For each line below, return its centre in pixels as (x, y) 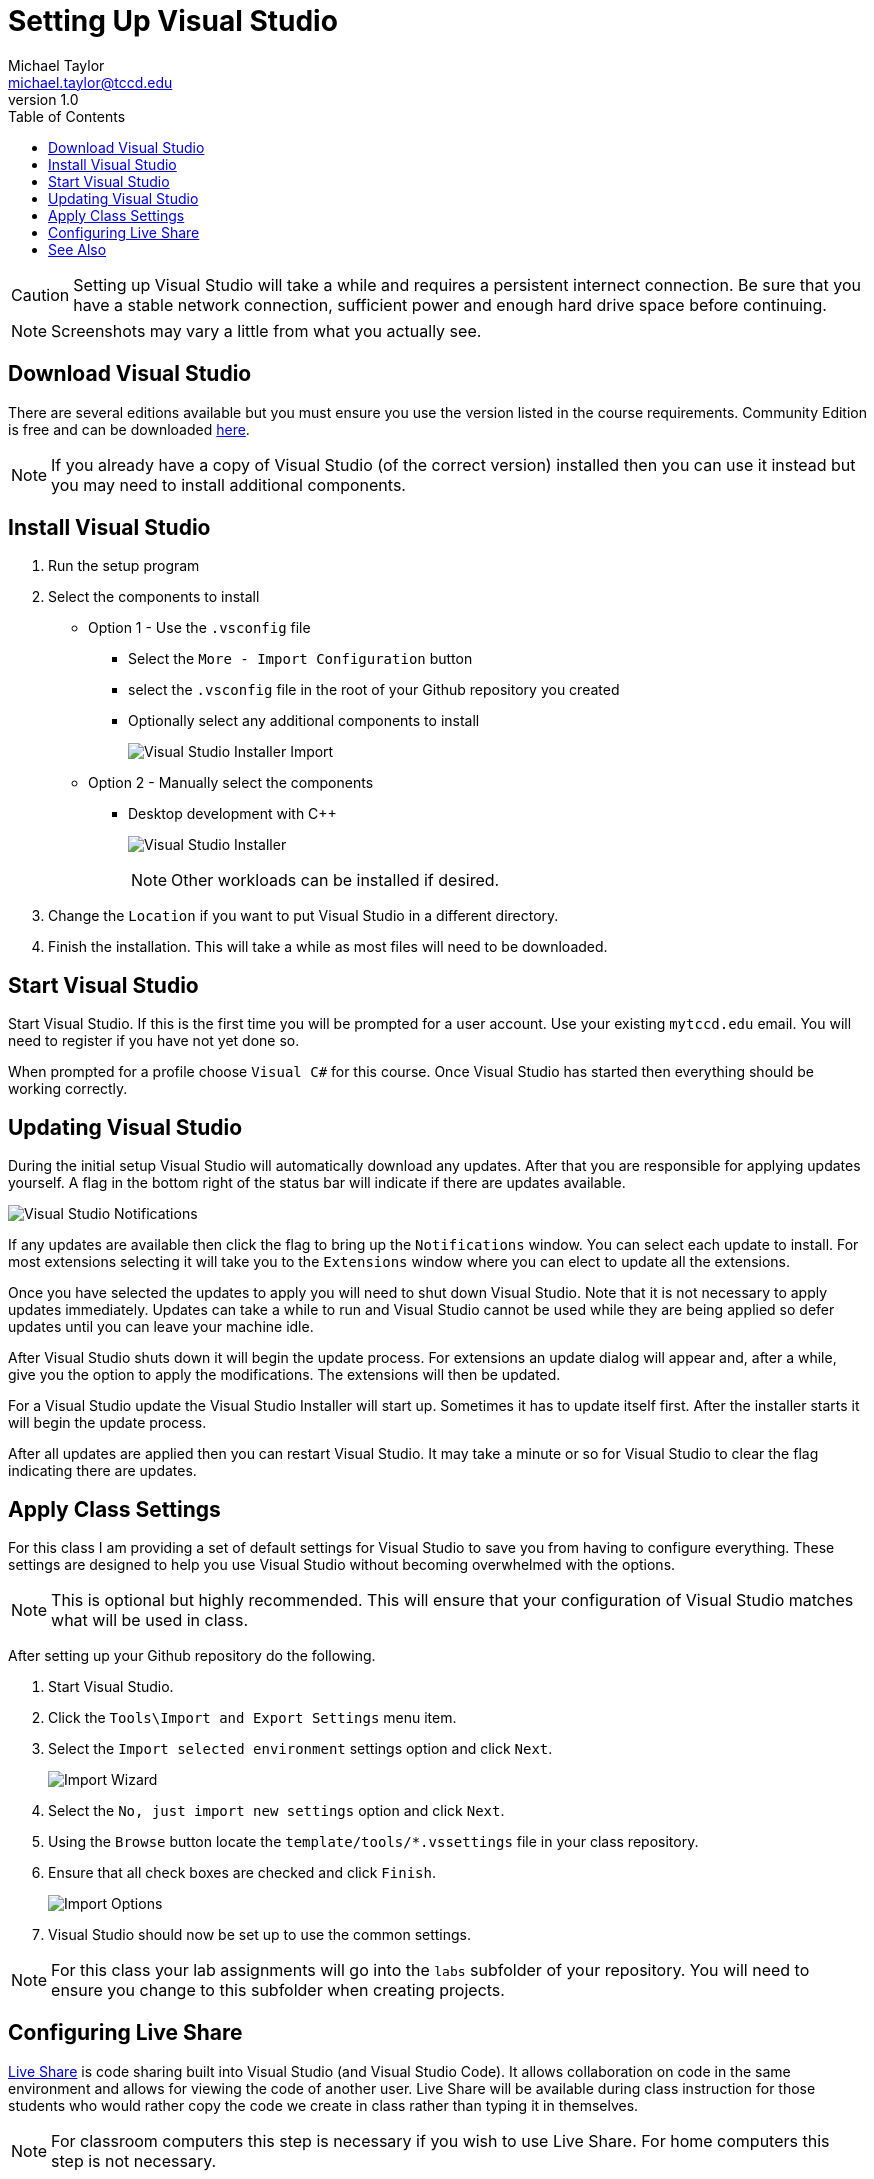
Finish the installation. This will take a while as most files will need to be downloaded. (328, 947)
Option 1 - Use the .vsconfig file (199, 628)
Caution (40, 294)
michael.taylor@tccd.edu (90, 82)
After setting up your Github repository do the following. (192, 1655)
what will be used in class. (150, 1619)
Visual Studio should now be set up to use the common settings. (260, 1934)
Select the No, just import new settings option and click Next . (276, 1810)
